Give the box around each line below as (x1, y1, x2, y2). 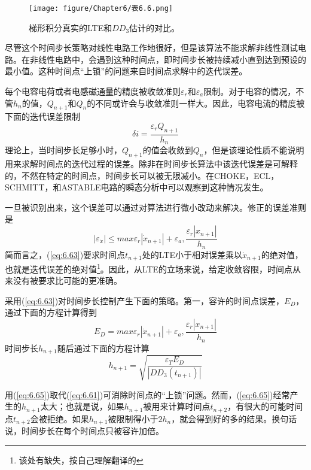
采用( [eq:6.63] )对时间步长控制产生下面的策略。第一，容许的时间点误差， (5, 294, 285, 307)
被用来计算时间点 (143, 400, 211, 413)
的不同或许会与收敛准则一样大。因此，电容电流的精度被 (87, 96, 305, 109)
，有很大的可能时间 (227, 400, 303, 413)
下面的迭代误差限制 (5, 110, 80, 123)
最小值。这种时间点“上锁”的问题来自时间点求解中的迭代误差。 (5, 65, 248, 77)
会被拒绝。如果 (30, 412, 89, 424)
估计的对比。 (129, 21, 180, 34)
